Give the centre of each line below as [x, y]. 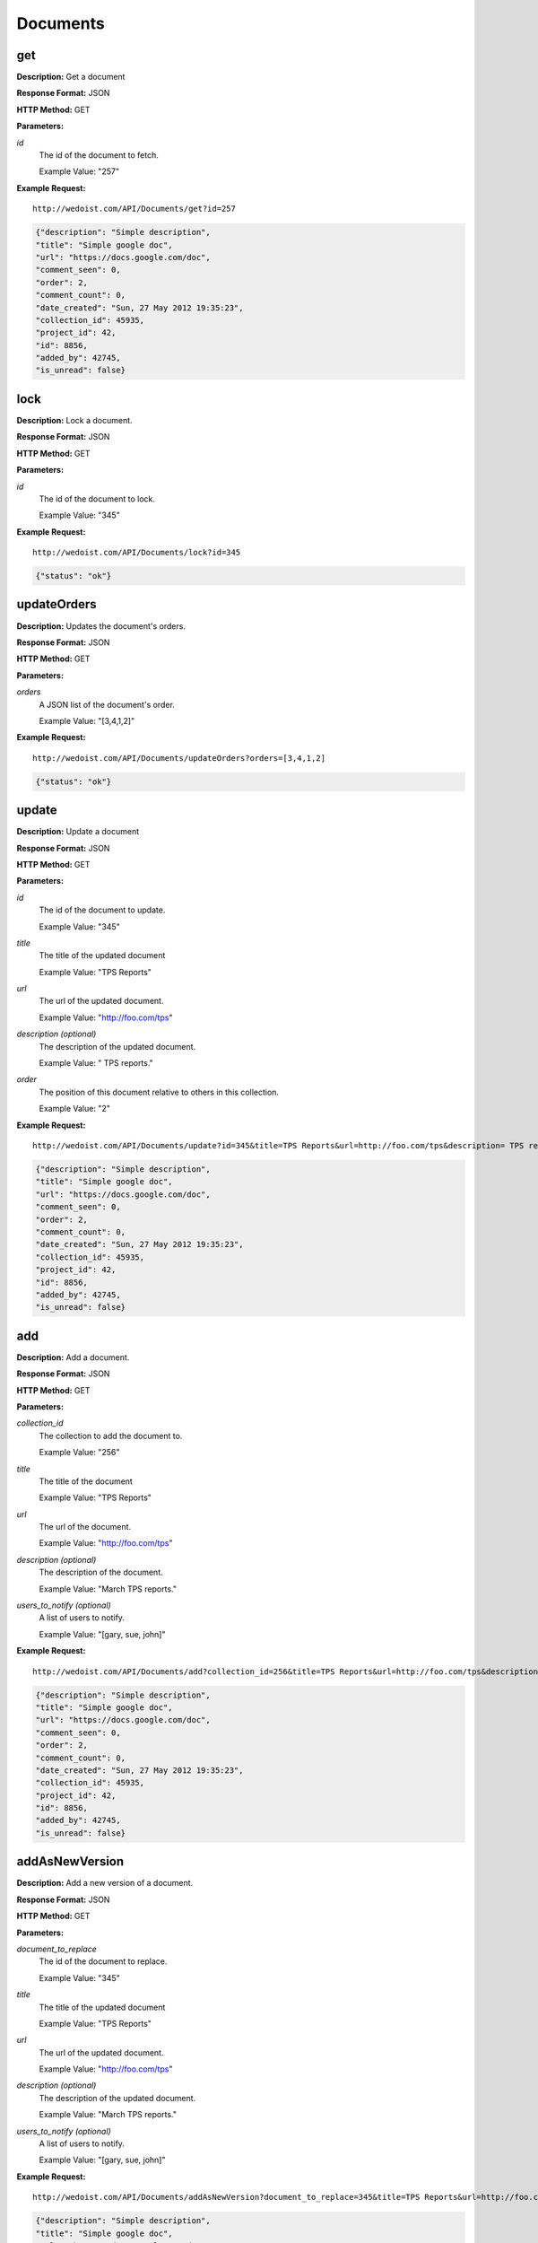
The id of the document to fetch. [99, 155]
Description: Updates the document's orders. [101, 626]
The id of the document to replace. [103, 1961]
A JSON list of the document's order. [107, 704]
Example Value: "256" [79, 1453]
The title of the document [86, 1481]
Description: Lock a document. [75, 420]
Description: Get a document [71, 77]
